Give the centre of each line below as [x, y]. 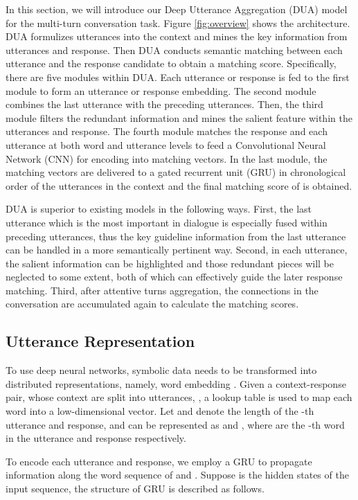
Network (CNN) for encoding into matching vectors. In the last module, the [167, 158]
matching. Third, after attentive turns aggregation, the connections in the [162, 290]
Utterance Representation [100, 341]
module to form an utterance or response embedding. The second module [161, 90]
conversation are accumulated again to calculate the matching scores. [152, 304]
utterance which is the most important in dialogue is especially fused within [167, 222]
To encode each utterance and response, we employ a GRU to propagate [159, 461]
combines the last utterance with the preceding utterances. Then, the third [164, 104]
